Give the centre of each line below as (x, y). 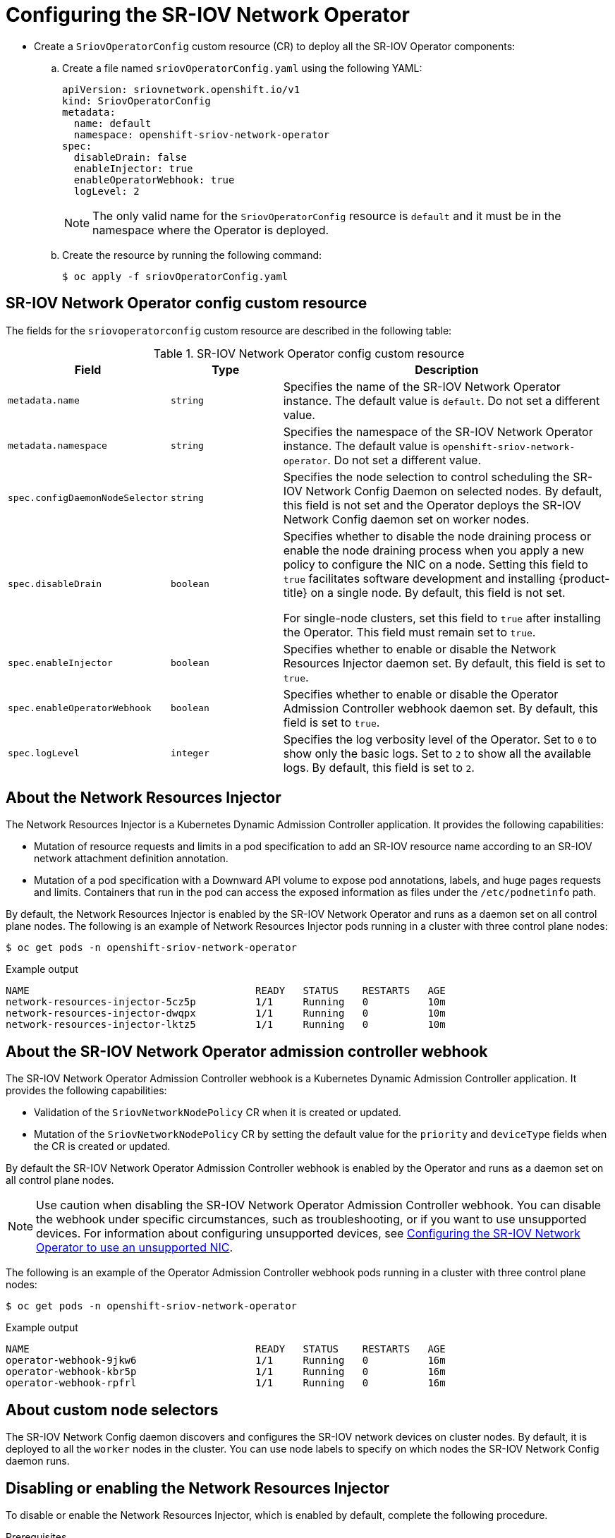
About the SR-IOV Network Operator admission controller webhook (247, 1051)
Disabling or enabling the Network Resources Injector (198, 1488)
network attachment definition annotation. (131, 859)
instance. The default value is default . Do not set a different (442, 400)
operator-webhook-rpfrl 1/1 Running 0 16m (226, 1383)
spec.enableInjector (60, 663)
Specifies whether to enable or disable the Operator (421, 694)
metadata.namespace (57, 446)
